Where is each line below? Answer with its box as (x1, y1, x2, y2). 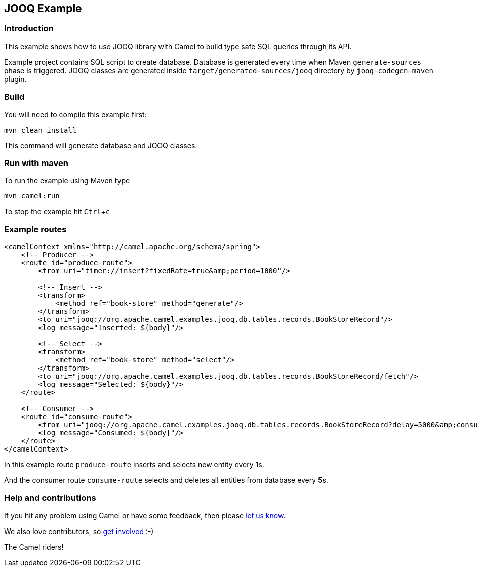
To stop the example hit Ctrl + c (4, 207, 110, 216)
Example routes (4, 224, 67, 234)
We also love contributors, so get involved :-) (4, 526, 154, 536)
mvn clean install (4, 126, 77, 134)
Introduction (4, 23, 54, 34)
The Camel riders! (4, 542, 64, 551)
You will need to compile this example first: (4, 110, 147, 119)
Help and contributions (4, 493, 96, 503)
